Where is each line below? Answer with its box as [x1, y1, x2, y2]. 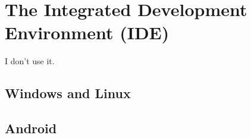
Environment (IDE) [5, 20, 170, 45]
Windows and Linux [5, 84, 131, 102]
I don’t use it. [5, 55, 55, 67]
